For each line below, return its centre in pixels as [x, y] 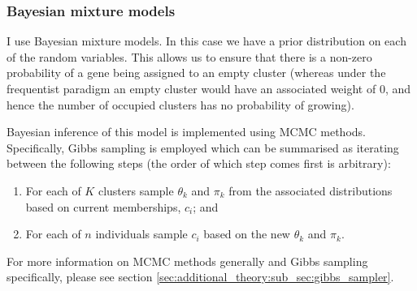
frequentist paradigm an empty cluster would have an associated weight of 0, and [209, 88]
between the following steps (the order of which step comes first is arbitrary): [199, 163]
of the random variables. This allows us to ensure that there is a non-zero [189, 56]
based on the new [247, 234]
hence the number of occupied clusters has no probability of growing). [180, 104]
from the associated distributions [311, 190]
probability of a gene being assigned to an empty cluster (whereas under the [196, 73]
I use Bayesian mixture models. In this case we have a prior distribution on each [206, 41]
